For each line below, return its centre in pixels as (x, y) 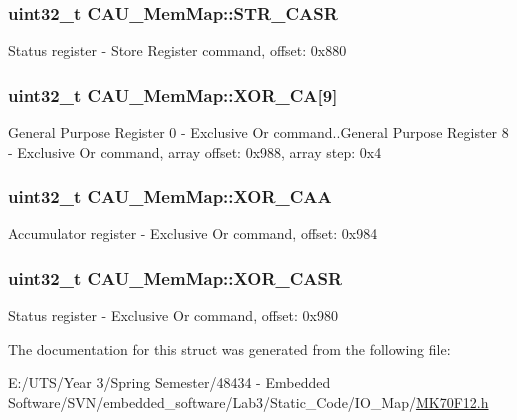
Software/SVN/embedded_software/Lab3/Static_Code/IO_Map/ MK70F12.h (248, 402)
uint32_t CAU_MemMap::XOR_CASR (175, 277)
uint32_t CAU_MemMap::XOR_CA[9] (173, 94)
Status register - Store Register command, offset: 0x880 (177, 50)
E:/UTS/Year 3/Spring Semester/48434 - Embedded (169, 382)
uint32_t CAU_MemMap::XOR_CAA (170, 196)
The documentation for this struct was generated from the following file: (229, 348)
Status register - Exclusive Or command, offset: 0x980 (173, 315)
